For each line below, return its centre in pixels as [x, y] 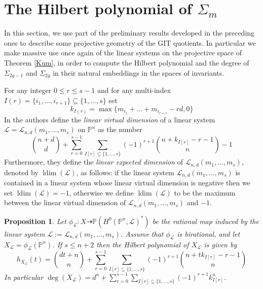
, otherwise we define [101, 192]
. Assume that [142, 233]
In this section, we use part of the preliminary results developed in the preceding [129, 33]
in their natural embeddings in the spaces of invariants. [139, 72]
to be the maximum [205, 192]
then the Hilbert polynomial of [143, 244]
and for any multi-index [134, 90]
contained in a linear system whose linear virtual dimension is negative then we [127, 182]
